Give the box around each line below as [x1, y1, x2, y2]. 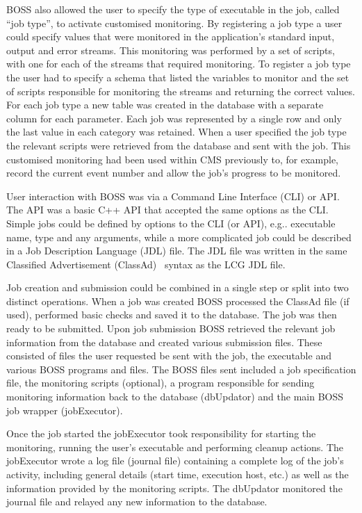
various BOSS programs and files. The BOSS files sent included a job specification [6, 361, 356, 376]
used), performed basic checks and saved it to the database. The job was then [6, 307, 337, 322]
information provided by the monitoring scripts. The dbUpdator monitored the [6, 480, 343, 495]
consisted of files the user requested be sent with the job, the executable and [6, 348, 331, 363]
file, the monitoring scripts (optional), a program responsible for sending [6, 375, 315, 390]
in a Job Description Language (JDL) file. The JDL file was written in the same [6, 243, 347, 258]
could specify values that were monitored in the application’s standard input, [6, 29, 335, 44]
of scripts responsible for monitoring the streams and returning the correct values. [6, 83, 355, 98]
